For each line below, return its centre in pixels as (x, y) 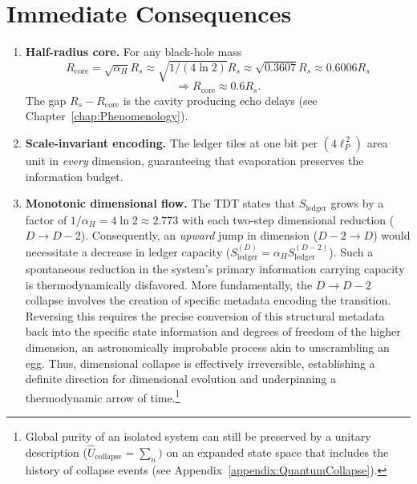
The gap (46, 100)
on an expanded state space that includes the (277, 452)
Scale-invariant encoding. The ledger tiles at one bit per (171, 142)
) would (392, 235)
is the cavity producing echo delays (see (220, 100)
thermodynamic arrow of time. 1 (103, 396)
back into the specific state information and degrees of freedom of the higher (213, 331)
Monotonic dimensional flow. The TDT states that (160, 203)
